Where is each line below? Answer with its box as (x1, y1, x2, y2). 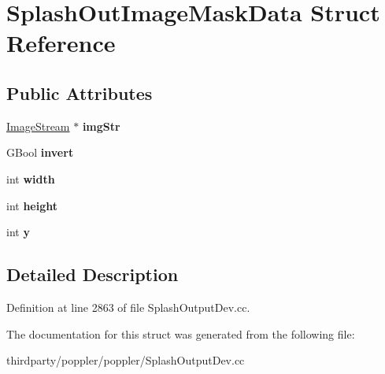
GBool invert (6, 144, 74, 161)
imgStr (82, 117, 120, 134)
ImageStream (6, 117, 70, 134)
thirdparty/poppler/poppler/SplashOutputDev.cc (6, 352, 245, 368)
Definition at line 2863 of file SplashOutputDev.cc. (6, 298, 250, 315)
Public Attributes (6, 80, 153, 105)
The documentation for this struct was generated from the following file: (6, 325, 355, 342)
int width (6, 170, 55, 187)
